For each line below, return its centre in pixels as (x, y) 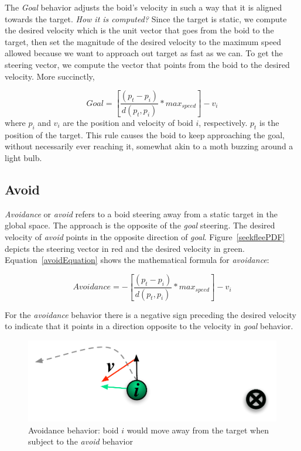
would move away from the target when (198, 430)
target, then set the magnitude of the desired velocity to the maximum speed (143, 41)
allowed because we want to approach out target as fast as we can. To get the (144, 53)
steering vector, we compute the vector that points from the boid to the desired (147, 64)
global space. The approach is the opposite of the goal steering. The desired (140, 225)
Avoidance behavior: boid (73, 430)
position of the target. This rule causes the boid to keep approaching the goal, (145, 134)
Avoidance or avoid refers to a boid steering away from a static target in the (141, 213)
